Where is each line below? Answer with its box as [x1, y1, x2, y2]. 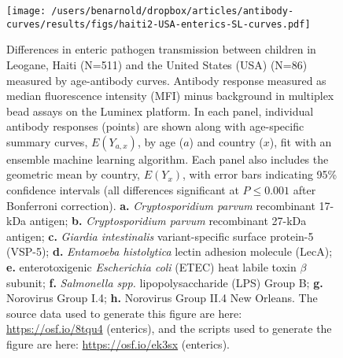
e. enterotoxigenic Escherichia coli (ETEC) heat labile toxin [6, 259, 297, 275]
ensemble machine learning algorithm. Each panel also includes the [6, 150, 329, 167]
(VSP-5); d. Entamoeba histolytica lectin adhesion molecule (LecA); [6, 243, 333, 260]
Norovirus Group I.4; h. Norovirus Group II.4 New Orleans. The [6, 290, 318, 306]
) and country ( [189, 133, 264, 149]
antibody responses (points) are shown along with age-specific [6, 118, 304, 135]
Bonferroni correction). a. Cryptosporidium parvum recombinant [6, 197, 315, 213]
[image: [6, 6, 46, 17]
